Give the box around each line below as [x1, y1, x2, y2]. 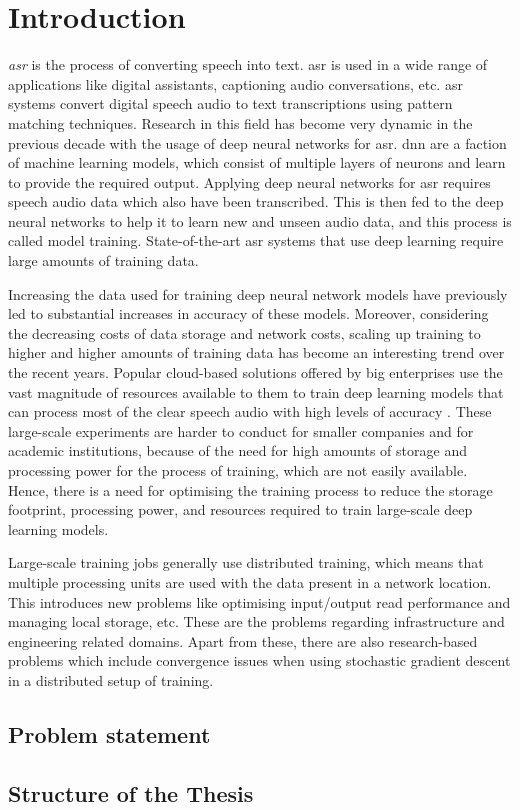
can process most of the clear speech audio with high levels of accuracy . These [8, 401, 492, 422]
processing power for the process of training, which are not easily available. [8, 460, 468, 480]
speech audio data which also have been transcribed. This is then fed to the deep [8, 191, 504, 212]
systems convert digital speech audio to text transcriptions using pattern [8, 93, 453, 114]
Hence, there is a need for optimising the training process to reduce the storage [8, 479, 493, 500]
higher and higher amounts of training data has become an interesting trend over [8, 342, 505, 363]
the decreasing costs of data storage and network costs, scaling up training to [8, 322, 481, 343]
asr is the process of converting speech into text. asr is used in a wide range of [8, 54, 488, 75]
